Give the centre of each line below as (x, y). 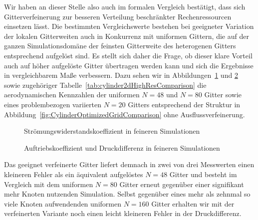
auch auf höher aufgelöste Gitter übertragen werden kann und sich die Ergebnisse (129, 65)
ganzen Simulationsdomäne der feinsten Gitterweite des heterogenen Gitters (120, 46)
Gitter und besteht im (203, 174)
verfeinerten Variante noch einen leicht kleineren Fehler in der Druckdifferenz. (123, 213)
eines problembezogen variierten (53, 104)
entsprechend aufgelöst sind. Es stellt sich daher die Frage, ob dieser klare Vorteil (128, 55)
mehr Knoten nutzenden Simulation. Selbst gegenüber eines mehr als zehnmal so (127, 194)
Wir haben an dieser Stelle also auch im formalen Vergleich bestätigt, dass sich (125, 6)
